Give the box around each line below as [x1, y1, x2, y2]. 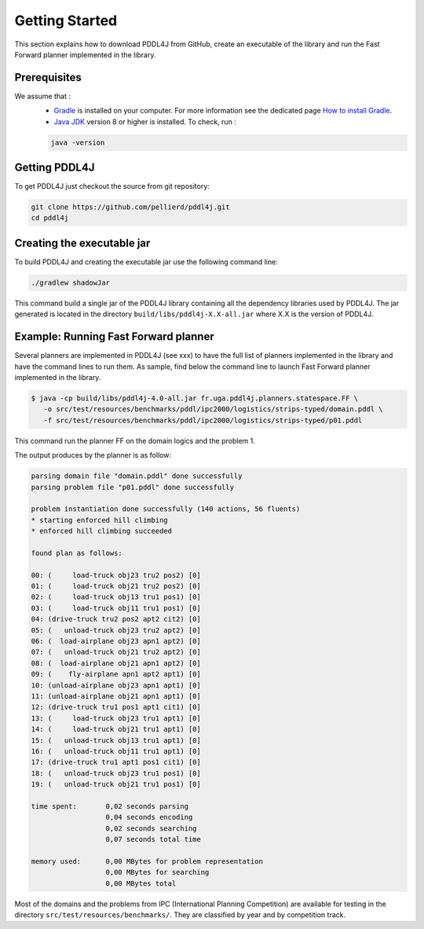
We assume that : [14, 91, 71, 101]
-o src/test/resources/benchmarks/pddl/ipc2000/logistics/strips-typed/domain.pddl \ [43, 405, 384, 414]
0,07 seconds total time [105, 835, 202, 844]
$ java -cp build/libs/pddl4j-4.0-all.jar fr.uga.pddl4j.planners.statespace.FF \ [31, 394, 359, 403]
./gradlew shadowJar [31, 278, 110, 287]
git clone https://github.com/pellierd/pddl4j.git [31, 203, 231, 212]
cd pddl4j [31, 213, 69, 223]
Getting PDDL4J [14, 161, 95, 175]
